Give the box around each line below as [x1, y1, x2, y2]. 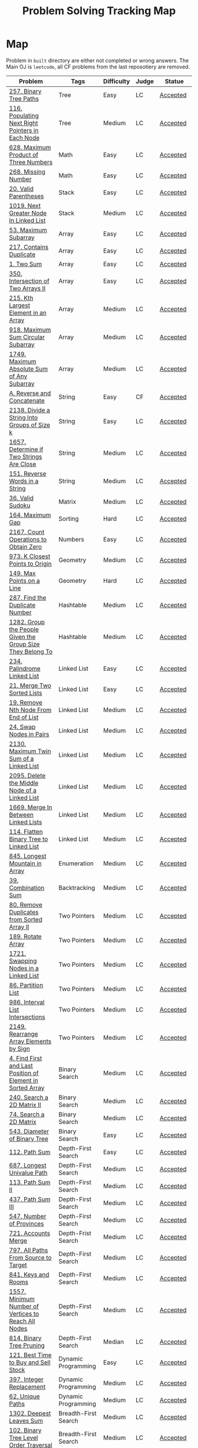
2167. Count [9, 527, 45, 536]
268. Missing [9, 167, 46, 175]
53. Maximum [9, 226, 47, 234]
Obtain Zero [9, 542, 42, 550]
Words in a [9, 477, 39, 485]
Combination [9, 883, 45, 892]
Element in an [9, 308, 47, 317]
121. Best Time [9, 1351, 52, 1359]
